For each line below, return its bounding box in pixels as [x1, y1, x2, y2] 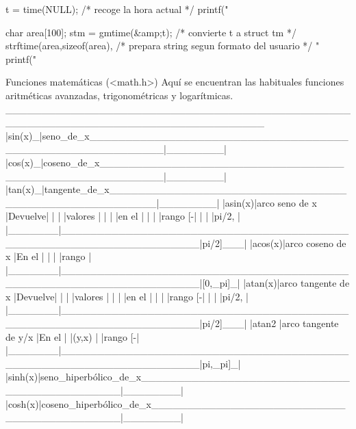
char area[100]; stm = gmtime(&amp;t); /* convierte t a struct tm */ [5, 25, 296, 39]
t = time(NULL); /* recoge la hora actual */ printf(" [5, 2, 229, 16]
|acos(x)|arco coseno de [250, 235, 346, 250]
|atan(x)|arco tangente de [243, 276, 350, 290]
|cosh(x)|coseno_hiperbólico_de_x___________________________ [5, 396, 346, 411]
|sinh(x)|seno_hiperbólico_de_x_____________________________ [5, 369, 350, 384]
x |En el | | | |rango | [5, 249, 92, 263]
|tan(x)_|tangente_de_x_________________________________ [5, 182, 347, 196]
